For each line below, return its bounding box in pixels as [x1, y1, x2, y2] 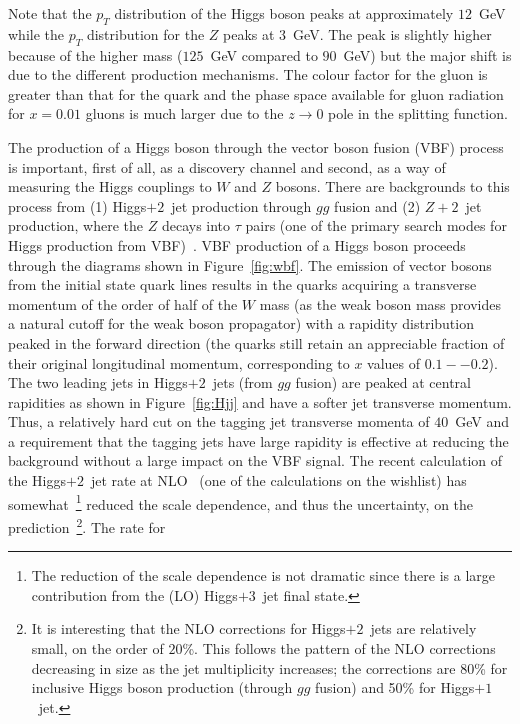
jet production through [171, 195, 312, 216]
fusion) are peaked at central [295, 372, 471, 393]
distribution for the [86, 23, 205, 44]
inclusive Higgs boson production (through [31, 677, 293, 698]
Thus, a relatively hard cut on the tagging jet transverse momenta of [8, 411, 430, 432]
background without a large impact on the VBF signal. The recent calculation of [8, 450, 503, 471]
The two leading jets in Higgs [8, 372, 188, 393]
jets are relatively [370, 618, 477, 639]
